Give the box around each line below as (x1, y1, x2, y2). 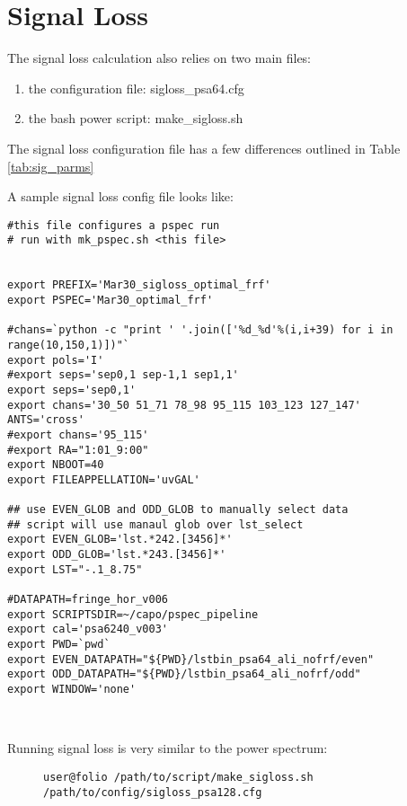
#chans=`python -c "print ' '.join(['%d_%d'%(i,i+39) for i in (7, 323, 394, 337)
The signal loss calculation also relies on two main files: (7, 49, 312, 67)
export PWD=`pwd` (7, 638, 111, 651)
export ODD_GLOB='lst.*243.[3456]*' (7, 548, 226, 562)
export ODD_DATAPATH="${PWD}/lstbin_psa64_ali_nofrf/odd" (7, 668, 361, 681)
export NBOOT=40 (7, 458, 104, 472)
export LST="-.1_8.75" (7, 562, 143, 576)
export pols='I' (7, 353, 104, 367)
